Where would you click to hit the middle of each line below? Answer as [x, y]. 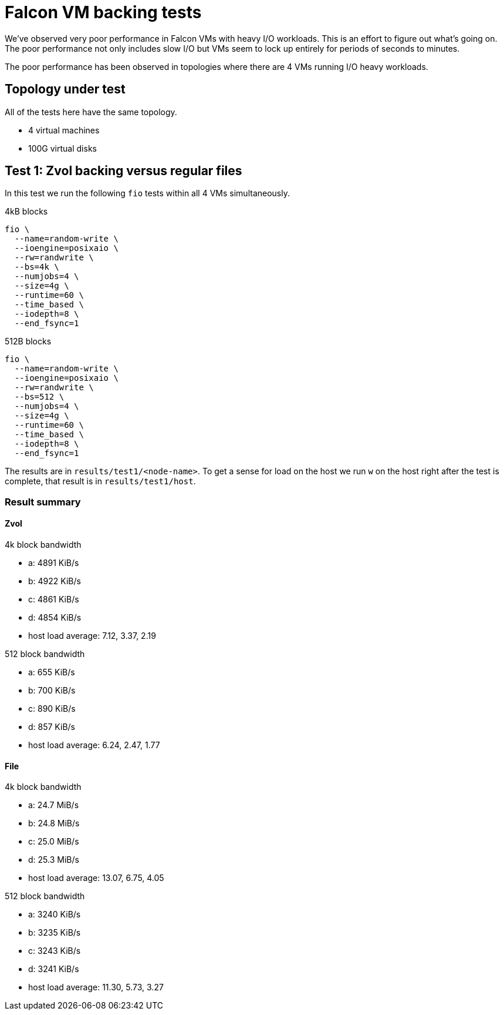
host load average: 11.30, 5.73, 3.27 [96, 987]
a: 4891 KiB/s [54, 563]
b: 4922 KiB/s [55, 581]
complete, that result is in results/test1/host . [100, 481]
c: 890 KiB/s [52, 709]
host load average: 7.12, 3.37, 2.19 [92, 636]
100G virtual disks [62, 148]
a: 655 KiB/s [52, 672]
